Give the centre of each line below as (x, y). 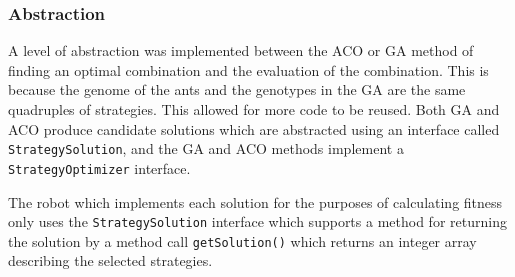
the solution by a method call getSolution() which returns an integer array (242, 240)
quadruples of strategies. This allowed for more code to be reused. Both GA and (254, 109)
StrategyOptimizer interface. (99, 167)
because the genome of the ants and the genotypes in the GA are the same (237, 89)
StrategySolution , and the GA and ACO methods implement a (206, 148)
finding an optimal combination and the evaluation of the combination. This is (248, 69)
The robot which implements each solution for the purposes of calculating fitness (255, 201)
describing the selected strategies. (110, 260)
